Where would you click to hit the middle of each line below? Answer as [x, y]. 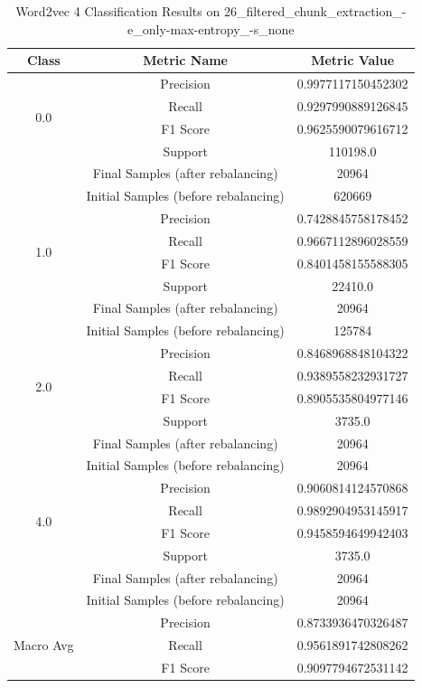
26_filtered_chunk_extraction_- [315, 11]
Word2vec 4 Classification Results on [118, 11]
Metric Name [185, 60]
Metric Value [353, 60]
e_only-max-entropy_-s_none [211, 28]
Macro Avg [44, 645]
